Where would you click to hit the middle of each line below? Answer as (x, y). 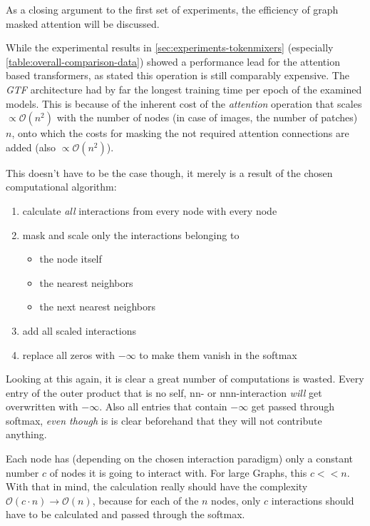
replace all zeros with (69, 354)
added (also (31, 147)
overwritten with (42, 406)
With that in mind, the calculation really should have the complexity (157, 486)
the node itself (71, 259)
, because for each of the (145, 500)
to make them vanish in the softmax (218, 354)
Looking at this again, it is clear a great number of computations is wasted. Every (185, 379)
